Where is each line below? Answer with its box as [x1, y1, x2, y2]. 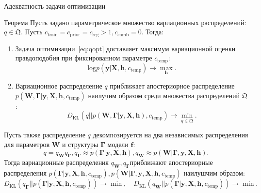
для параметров [4, 139, 50, 149]
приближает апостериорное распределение [110, 80, 235, 90]
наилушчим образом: [183, 168, 245, 178]
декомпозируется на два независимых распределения [93, 130, 248, 140]
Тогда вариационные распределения [4, 157, 109, 167]
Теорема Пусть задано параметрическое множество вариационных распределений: [4, 17, 246, 27]
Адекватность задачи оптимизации [4, 1, 106, 11]
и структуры [62, 139, 98, 149]
